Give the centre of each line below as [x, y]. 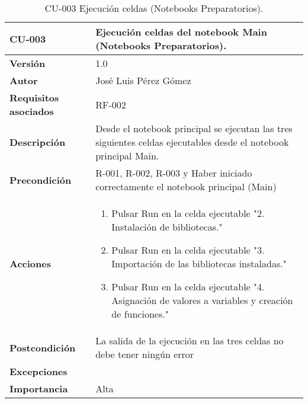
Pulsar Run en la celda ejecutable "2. [188, 213]
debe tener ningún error [145, 354]
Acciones [30, 263]
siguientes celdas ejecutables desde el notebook [192, 142]
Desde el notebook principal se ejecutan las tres [194, 128]
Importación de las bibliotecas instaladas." [199, 263]
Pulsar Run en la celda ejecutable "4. [188, 287]
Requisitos [34, 97]
